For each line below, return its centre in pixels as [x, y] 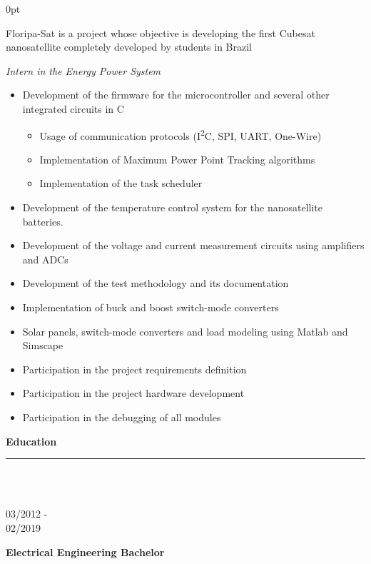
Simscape [43, 345]
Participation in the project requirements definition [134, 369]
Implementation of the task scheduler [121, 183]
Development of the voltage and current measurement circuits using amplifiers [193, 245]
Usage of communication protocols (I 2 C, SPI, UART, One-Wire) [181, 134]
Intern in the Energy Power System [83, 70]
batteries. [43, 221]
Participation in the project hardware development [133, 393]
